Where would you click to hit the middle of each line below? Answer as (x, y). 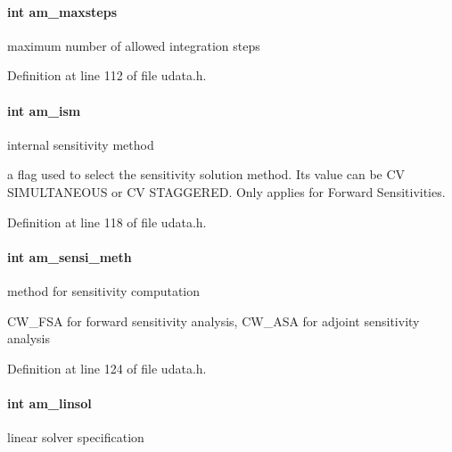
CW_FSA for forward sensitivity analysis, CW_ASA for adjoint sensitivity (214, 321)
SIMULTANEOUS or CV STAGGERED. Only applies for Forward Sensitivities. (226, 191)
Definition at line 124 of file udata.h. (107, 368)
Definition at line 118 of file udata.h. (107, 222)
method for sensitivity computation (104, 290)
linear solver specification (76, 437)
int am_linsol (49, 403)
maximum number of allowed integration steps (134, 45)
